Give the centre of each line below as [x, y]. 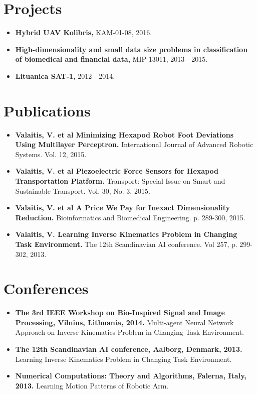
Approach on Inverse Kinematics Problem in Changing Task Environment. [130, 332]
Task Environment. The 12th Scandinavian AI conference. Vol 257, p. [126, 244]
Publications [47, 110]
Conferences [46, 288]
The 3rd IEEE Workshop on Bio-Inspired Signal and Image [120, 312]
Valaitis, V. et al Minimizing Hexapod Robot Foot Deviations [124, 134]
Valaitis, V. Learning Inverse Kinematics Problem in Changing [126, 234]
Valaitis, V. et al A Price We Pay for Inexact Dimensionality [123, 208]
